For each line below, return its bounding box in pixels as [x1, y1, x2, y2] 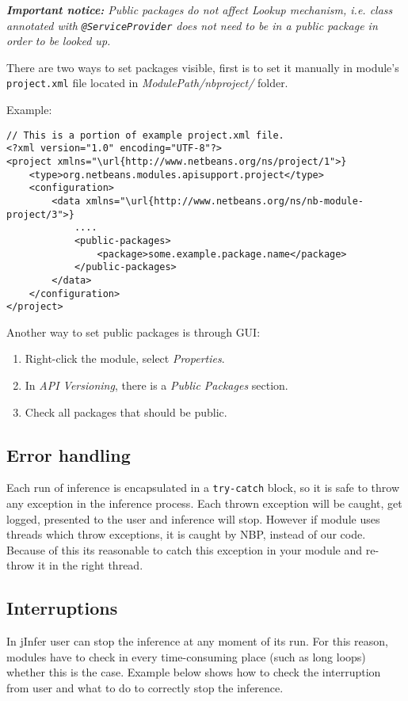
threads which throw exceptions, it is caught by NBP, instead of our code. [6, 526, 366, 543]
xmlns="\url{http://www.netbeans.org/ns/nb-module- [86, 195, 364, 207]
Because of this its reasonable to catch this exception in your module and [6, 541, 363, 558]
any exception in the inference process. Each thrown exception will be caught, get [6, 495, 402, 512]
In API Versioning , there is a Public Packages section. [25, 377, 288, 394]
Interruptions [6, 596, 118, 620]
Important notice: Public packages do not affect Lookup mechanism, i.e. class [6, 2, 393, 17]
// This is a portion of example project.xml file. [6, 129, 284, 141]
